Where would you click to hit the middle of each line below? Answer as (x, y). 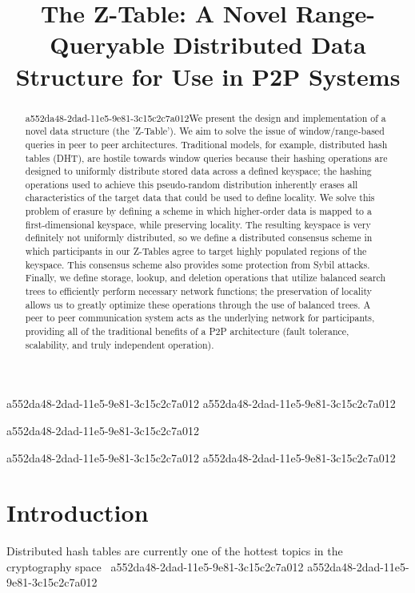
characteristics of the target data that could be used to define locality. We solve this (200, 198)
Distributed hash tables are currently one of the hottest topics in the (175, 551)
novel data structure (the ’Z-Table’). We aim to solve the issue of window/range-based (205, 131)
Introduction (78, 512)
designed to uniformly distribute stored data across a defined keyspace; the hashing (198, 171)
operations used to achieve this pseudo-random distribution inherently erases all (192, 184)
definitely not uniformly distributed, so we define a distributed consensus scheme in (199, 238)
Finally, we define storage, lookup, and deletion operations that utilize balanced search (206, 278)
